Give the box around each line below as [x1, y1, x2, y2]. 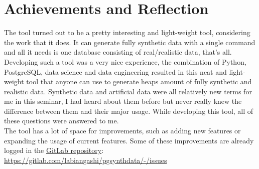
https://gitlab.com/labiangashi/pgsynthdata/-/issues [4, 154, 167, 165]
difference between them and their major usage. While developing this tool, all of [4, 105, 253, 116]
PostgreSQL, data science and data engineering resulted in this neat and [4, 66, 227, 77]
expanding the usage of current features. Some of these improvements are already [4, 135, 254, 145]
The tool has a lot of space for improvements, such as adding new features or [4, 125, 241, 136]
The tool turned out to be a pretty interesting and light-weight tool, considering [4, 27, 250, 38]
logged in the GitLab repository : [4, 145, 104, 155]
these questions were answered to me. [4, 115, 119, 126]
